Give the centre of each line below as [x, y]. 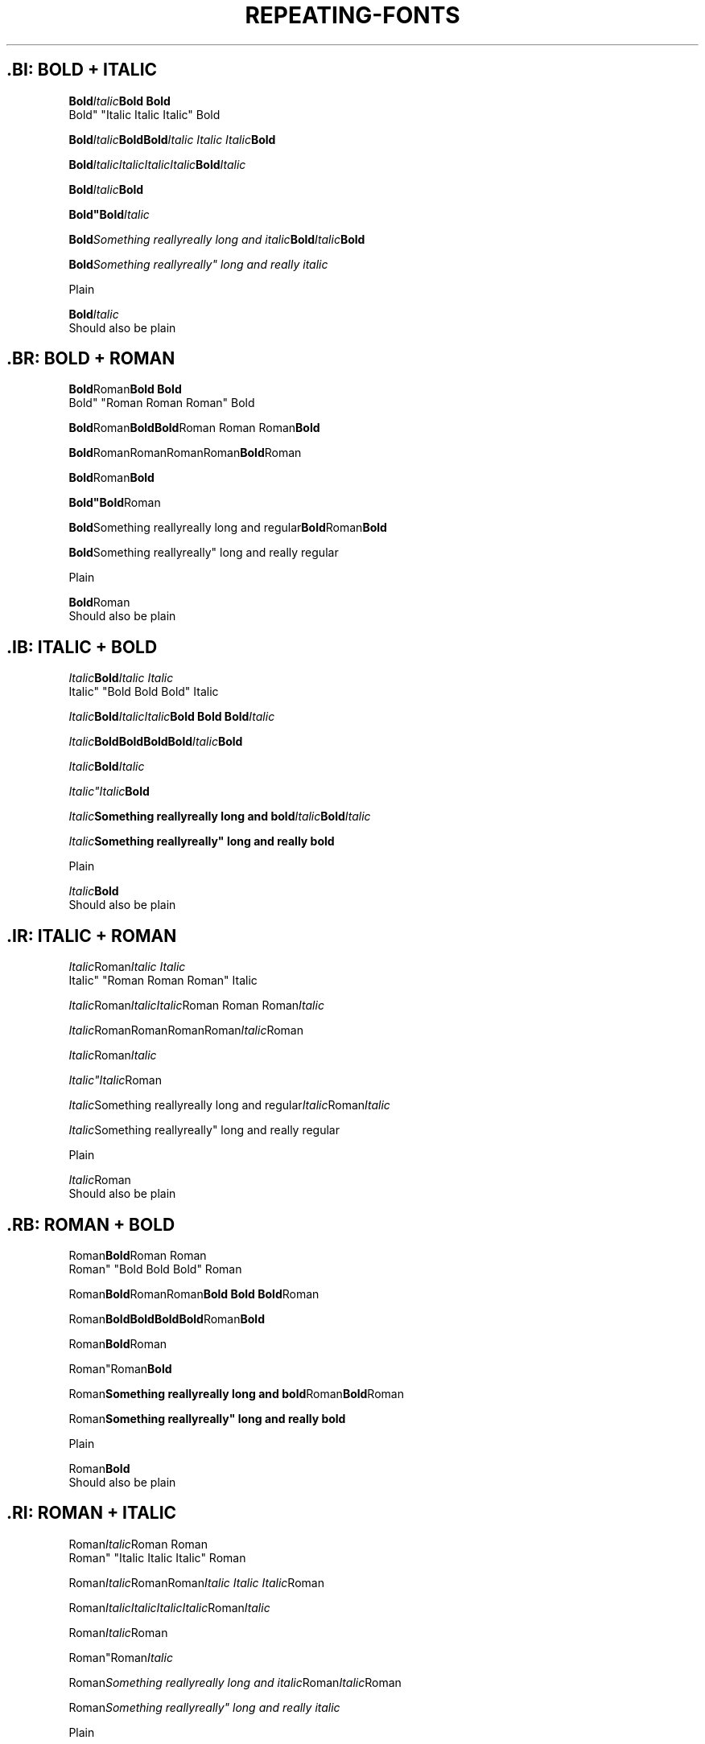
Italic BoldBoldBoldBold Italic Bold [156, 742]
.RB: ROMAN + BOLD [91, 1224]
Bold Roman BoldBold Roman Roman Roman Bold [194, 428]
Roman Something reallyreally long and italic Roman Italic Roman [235, 1682]
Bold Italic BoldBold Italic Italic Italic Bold [172, 139]
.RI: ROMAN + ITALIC [92, 1513]
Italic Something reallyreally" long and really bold [202, 841]
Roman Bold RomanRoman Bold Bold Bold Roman [194, 1294]
